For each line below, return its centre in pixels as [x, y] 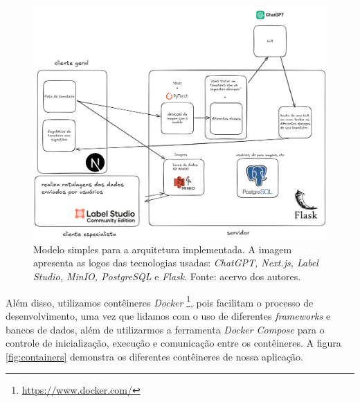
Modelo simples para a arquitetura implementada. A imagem [163, 249]
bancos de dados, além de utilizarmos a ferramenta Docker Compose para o [165, 329]
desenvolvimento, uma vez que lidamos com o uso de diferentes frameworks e [168, 315]
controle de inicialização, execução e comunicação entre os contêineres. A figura [173, 343]
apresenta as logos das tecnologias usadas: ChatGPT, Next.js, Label [176, 263]
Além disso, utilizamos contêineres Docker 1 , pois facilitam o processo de [160, 301]
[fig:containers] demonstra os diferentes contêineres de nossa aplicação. [155, 356]
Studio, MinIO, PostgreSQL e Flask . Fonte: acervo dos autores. [167, 276]
